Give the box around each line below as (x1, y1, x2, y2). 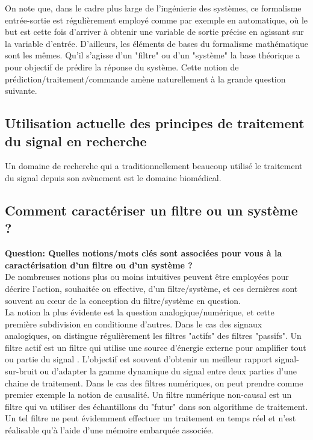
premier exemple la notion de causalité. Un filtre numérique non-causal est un (5, 388, 292, 401)
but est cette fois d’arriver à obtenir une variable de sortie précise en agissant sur (5, 25, 304, 38)
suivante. (5, 84, 37, 97)
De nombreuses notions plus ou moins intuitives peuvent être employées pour (5, 270, 289, 283)
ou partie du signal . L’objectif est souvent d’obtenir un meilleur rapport (5, 353, 273, 365)
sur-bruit (5, 365, 37, 377)
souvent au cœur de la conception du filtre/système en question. (5, 294, 241, 306)
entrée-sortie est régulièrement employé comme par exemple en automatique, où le (5, 13, 308, 26)
